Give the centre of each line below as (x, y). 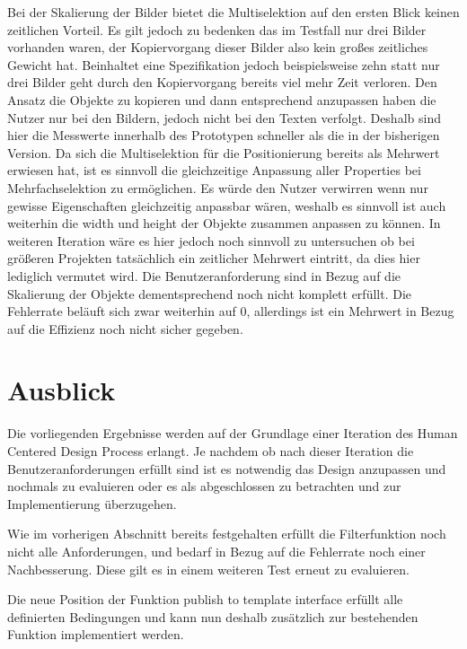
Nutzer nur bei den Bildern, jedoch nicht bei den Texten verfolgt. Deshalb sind (224, 117)
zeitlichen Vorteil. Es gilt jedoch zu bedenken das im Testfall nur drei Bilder (217, 29)
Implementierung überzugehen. (92, 503)
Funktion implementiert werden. (96, 634)
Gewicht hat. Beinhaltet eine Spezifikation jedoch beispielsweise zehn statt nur (224, 64)
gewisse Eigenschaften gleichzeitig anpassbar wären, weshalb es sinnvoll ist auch (227, 205)
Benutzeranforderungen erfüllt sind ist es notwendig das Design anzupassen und (227, 468)
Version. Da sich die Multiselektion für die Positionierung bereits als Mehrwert (224, 152)
